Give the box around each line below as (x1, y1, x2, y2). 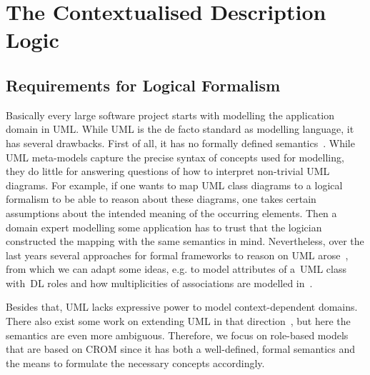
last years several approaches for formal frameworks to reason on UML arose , (6, 247, 349, 262)
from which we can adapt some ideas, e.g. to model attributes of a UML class (6, 261, 346, 276)
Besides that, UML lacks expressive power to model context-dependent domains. (6, 299, 358, 314)
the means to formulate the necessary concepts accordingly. (6, 355, 265, 370)
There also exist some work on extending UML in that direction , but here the (6, 314, 351, 329)
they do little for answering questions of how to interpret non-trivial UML (6, 164, 330, 179)
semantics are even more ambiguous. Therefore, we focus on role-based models (6, 327, 349, 342)
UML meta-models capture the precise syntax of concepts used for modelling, (6, 149, 344, 164)
